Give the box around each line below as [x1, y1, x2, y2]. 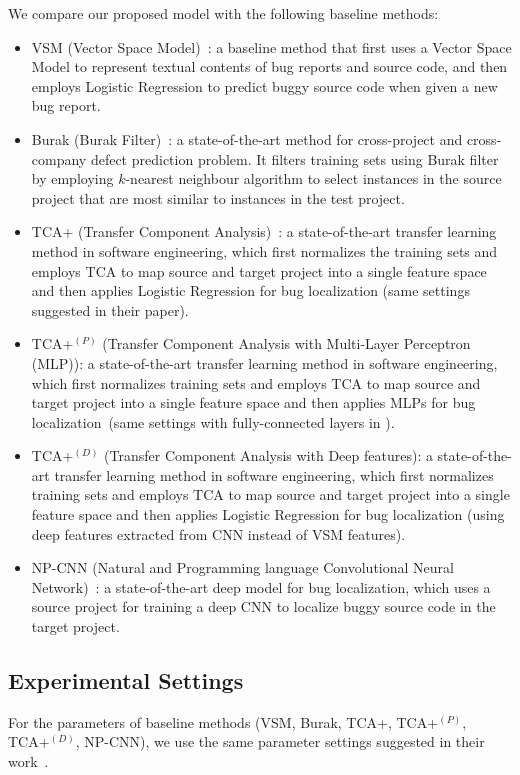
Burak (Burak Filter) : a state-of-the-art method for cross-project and [31, 128, 463, 149]
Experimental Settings [8, 665, 244, 696]
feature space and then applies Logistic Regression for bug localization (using [31, 504, 505, 525]
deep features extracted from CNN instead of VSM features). [31, 523, 406, 544]
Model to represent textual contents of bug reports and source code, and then [31, 56, 508, 77]
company [31, 148, 87, 169]
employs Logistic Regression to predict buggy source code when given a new [31, 75, 498, 96]
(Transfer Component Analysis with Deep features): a [104, 445, 433, 466]
